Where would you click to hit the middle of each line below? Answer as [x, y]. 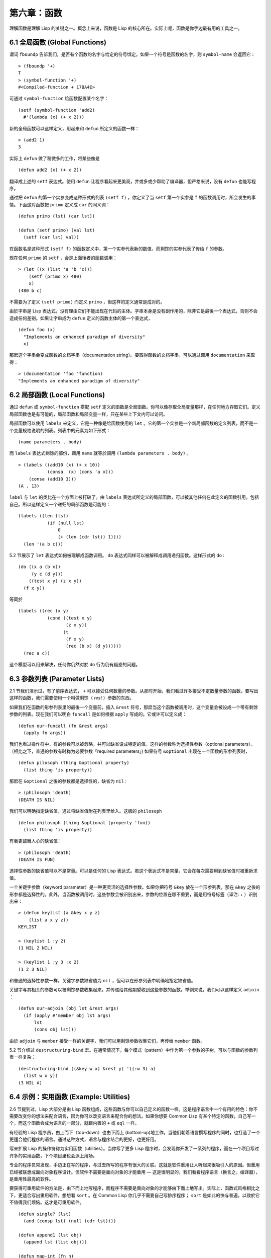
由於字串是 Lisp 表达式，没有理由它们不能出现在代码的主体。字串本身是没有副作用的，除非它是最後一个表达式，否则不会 [133, 311]
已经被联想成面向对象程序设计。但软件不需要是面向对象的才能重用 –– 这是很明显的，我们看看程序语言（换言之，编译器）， [135, 1172]
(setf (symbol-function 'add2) [57, 110]
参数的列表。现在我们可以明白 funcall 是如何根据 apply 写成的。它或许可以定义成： [98, 714]
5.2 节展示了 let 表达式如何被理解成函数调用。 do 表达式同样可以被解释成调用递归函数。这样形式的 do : [117, 556]
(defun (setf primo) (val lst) [57, 230]
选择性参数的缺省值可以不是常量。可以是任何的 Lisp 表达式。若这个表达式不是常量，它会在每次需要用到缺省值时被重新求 [133, 871]
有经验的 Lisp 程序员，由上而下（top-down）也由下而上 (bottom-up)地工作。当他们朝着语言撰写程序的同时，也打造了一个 [135, 1132]
